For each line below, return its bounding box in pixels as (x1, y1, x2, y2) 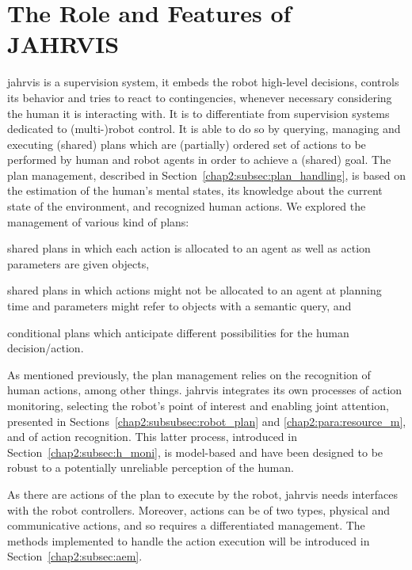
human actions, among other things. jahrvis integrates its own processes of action (7, 382, 402, 398)
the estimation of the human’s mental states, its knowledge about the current (7, 182, 383, 199)
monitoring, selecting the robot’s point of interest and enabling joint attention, (7, 397, 389, 413)
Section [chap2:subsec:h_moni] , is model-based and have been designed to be (7, 443, 383, 460)
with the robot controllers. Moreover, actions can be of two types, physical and (7, 501, 391, 518)
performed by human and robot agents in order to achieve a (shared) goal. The (7, 151, 391, 168)
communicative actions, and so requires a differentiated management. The (7, 517, 365, 534)
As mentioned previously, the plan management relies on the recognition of (7, 366, 371, 382)
